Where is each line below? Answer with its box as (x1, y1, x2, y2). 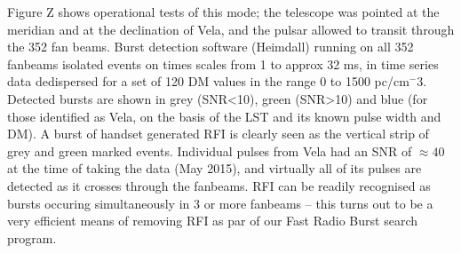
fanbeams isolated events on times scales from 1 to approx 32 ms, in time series (7, 54, 439, 73)
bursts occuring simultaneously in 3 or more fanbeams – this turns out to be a (7, 194, 433, 212)
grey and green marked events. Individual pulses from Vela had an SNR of (7, 141, 412, 160)
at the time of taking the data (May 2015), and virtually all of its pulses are (7, 159, 422, 178)
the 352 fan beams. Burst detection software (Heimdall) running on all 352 (7, 37, 414, 56)
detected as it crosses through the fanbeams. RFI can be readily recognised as (7, 176, 431, 194)
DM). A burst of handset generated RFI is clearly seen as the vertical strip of (7, 124, 429, 143)
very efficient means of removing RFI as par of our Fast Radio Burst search (7, 211, 417, 230)
